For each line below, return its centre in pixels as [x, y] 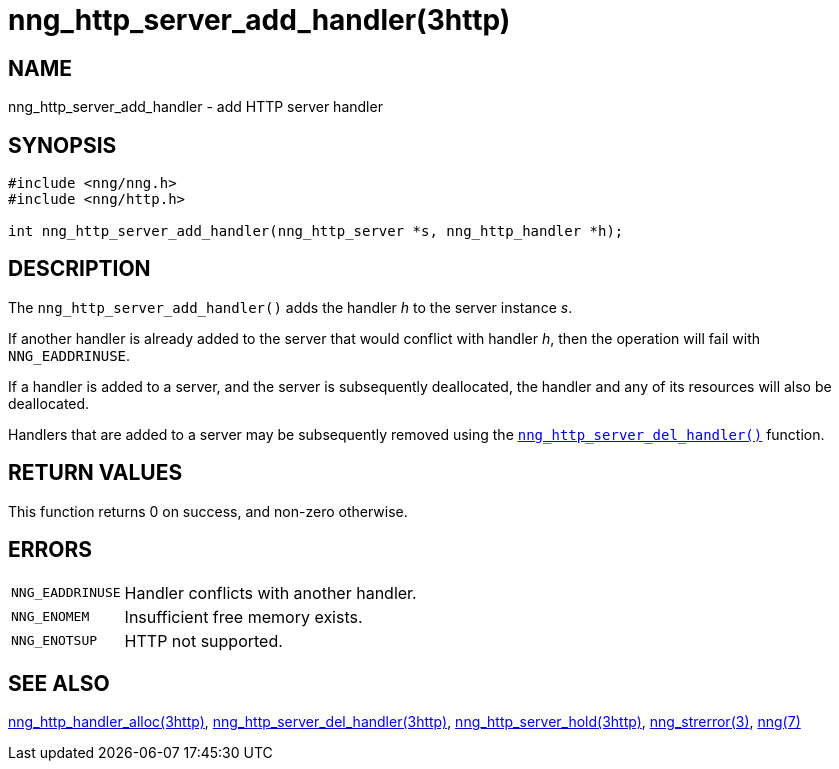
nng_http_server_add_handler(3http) [259, 20]
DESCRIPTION [79, 269]
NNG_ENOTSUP [54, 641]
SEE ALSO [59, 683]
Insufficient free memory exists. [243, 616]
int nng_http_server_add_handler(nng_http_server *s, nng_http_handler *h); [316, 231]
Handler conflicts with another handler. [270, 592]
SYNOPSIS [62, 145]
